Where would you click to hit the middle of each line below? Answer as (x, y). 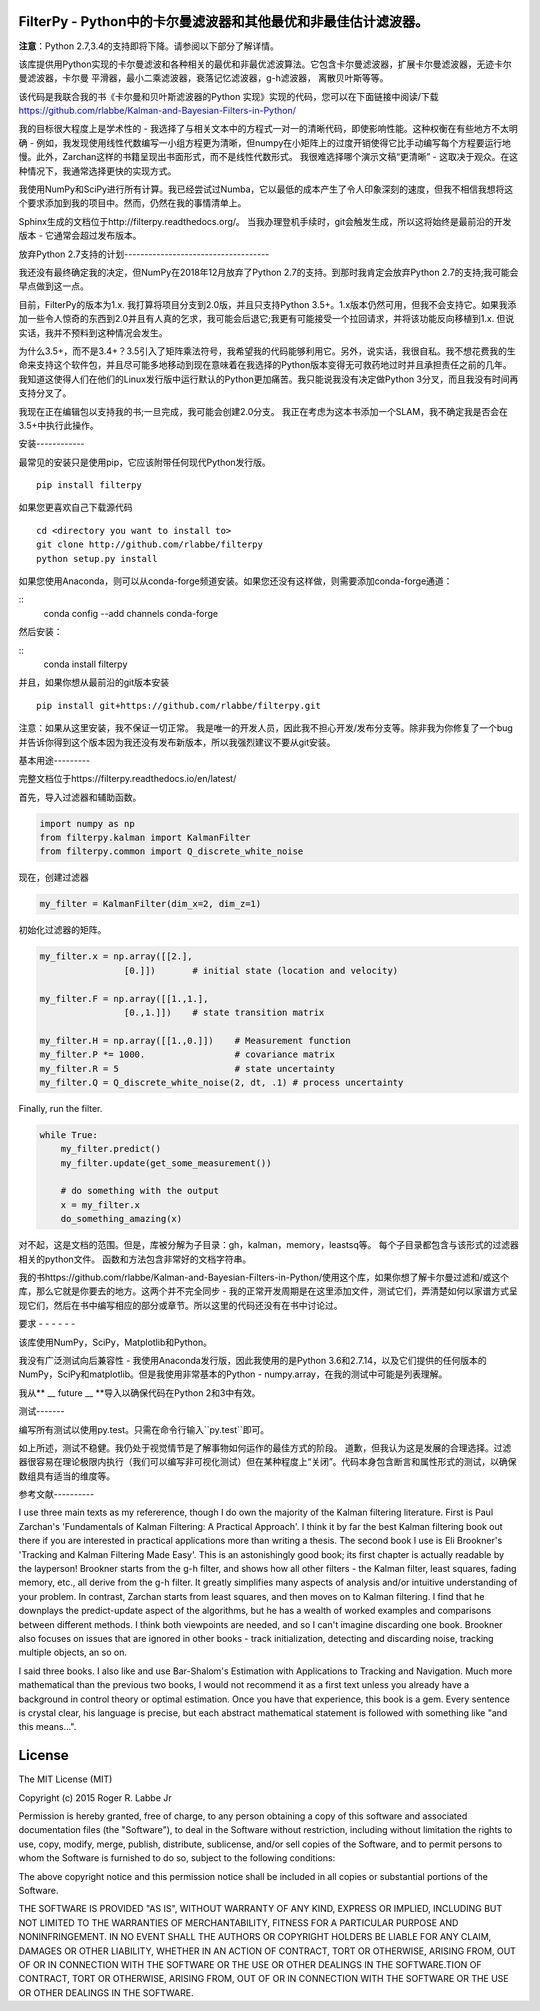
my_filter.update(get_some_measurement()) (166, 1163)
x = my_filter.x (100, 1204)
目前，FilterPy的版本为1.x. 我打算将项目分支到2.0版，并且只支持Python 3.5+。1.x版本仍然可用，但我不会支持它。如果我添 (267, 304)
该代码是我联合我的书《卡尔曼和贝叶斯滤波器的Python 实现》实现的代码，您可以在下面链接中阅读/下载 (228, 96)
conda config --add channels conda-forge (131, 613)
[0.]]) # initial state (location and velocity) (261, 970)
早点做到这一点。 (53, 286)
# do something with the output (140, 1191)
